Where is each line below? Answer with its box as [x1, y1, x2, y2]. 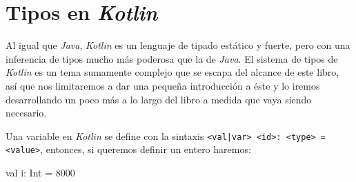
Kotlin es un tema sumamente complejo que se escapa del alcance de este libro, [6, 65, 339, 79]
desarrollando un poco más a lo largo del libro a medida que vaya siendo [6, 92, 312, 106]
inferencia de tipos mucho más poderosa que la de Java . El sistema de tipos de [6, 51, 338, 65]
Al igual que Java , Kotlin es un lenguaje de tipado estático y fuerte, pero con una [6, 38, 350, 52]
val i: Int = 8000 [6, 165, 75, 179]
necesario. [6, 105, 47, 120]
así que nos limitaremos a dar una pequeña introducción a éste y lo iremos [6, 78, 320, 92]
